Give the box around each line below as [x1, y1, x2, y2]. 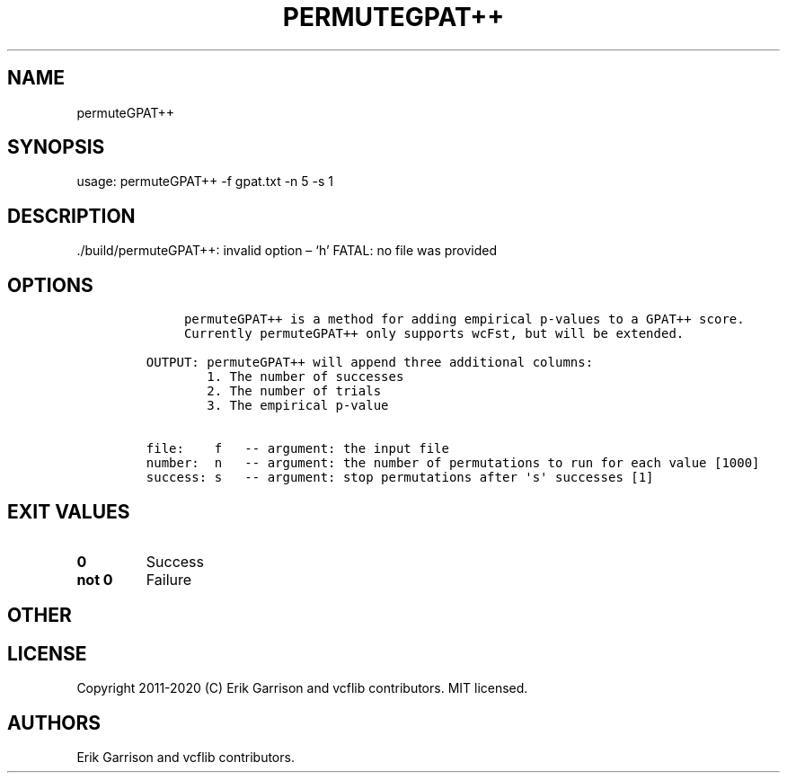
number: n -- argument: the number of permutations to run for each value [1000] [146, 456, 760, 471]
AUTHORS [7, 711, 102, 734]
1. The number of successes [207, 369, 404, 385]
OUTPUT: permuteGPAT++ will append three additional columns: [146, 355, 594, 370]
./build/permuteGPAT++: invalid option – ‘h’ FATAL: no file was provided [76, 243, 498, 259]
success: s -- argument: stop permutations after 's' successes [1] [146, 470, 654, 485]
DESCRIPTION [7, 204, 136, 227]
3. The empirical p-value [207, 398, 389, 413]
